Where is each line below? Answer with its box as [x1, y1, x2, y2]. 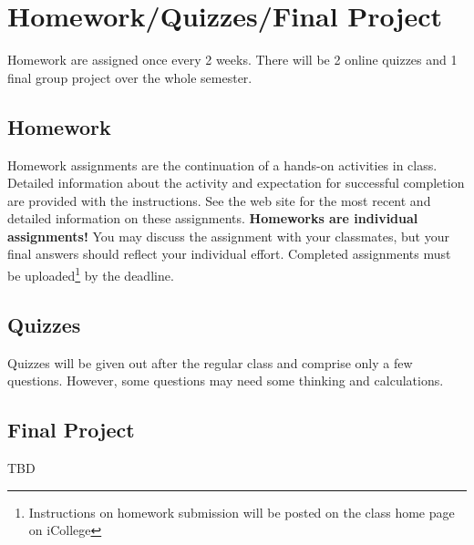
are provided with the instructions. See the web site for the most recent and [7, 190, 431, 210]
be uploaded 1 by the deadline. [7, 263, 174, 284]
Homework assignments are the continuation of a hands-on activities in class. [7, 155, 438, 174]
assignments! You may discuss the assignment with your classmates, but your [7, 226, 449, 245]
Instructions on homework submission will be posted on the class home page [28, 502, 455, 521]
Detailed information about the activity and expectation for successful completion [7, 173, 465, 192]
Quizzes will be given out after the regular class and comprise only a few [7, 353, 413, 372]
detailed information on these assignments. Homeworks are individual [7, 209, 418, 228]
